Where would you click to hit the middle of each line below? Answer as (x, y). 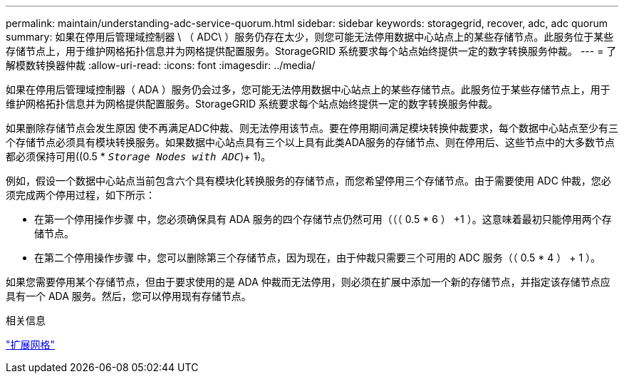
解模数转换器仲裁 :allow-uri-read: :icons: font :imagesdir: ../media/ (161, 65)
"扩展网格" (31, 344)
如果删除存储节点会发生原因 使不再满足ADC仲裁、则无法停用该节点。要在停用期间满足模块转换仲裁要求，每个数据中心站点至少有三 (312, 128)
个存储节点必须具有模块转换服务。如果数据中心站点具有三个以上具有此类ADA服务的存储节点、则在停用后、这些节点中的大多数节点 (310, 142)
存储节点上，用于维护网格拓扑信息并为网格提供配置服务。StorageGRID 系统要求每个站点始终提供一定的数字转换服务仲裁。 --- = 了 (311, 51)
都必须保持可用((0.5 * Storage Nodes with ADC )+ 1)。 (139, 156)
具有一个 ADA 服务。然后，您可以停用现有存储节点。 (129, 296)
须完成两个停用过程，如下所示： (80, 195)
